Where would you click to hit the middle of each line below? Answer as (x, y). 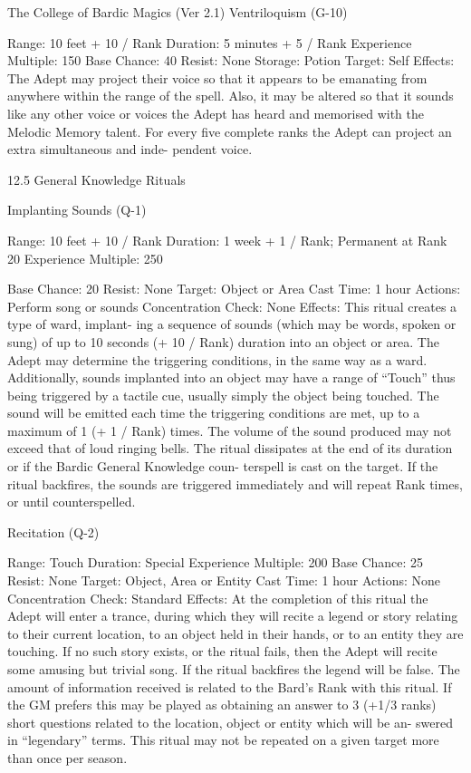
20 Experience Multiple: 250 (85, 258)
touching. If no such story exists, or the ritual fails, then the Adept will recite (222, 651)
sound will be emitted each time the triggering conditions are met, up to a (214, 413)
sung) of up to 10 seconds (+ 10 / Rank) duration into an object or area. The (223, 341)
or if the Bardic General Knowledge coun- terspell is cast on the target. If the (223, 466)
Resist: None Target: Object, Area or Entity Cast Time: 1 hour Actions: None (224, 580)
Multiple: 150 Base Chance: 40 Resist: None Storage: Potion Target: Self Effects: (231, 60)
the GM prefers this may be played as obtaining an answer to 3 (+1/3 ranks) (222, 705)
